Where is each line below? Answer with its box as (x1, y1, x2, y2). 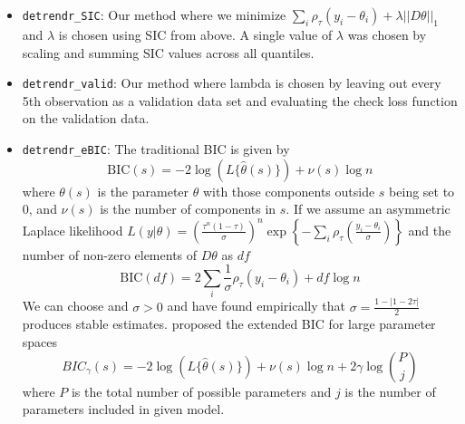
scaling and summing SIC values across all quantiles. (22, 43, 315, 62)
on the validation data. (22, 109, 150, 128)
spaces (22, 332, 58, 351)
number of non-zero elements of (22, 245, 198, 264)
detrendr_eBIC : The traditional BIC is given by (22, 140, 290, 159)
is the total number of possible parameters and (71, 381, 332, 400)
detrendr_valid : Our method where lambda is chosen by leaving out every (22, 73, 441, 92)
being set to (389, 181, 455, 200)
